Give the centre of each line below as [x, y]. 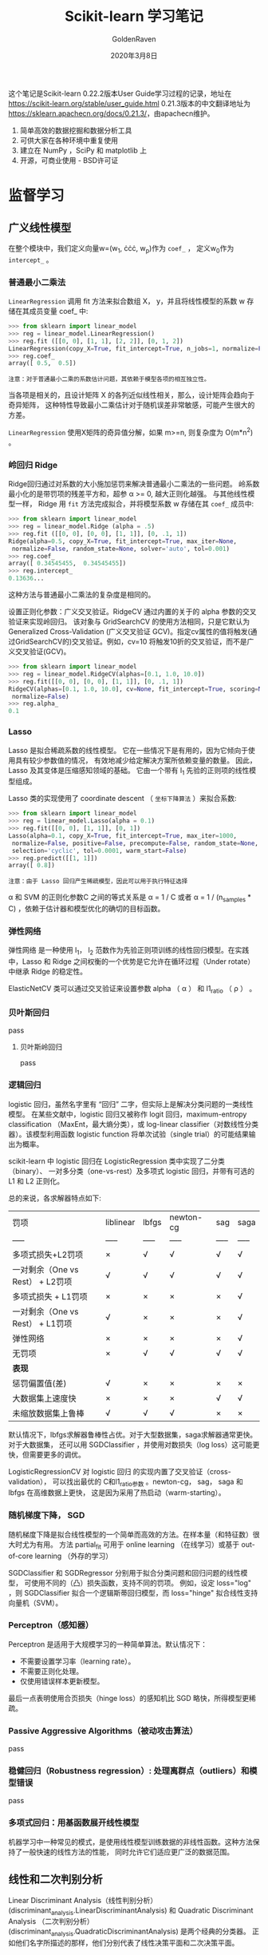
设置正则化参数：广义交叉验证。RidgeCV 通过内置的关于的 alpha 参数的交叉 [132, 612]
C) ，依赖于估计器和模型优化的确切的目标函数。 [87, 909]
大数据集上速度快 [45, 1398]
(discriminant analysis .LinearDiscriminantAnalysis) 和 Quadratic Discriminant [131, 1911]
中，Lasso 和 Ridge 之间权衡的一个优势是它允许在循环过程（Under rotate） [132, 962]
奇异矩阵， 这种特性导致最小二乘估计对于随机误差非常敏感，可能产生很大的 [132, 405]
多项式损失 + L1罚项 [50, 1296]
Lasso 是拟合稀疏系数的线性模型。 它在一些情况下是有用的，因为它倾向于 [128, 750]
